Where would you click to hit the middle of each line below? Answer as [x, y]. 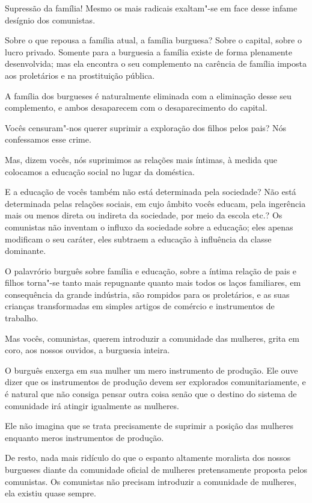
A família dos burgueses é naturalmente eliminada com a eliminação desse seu [148, 95]
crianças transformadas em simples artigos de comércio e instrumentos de [140, 306]
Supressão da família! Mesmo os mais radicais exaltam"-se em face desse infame [151, 8]
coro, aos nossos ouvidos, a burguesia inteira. [87, 350]
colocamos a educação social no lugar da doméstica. [100, 171]
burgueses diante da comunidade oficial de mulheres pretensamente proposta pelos [156, 469]
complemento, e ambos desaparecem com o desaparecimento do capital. [136, 107]
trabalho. [22, 318]
